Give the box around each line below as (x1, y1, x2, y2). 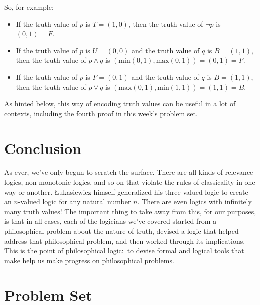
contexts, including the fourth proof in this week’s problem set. (4, 108, 198, 118)
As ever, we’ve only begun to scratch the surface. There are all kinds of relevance (4, 167, 253, 177)
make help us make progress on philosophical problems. (4, 255, 174, 265)
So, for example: (4, 2, 54, 12)
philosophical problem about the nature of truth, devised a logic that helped (4, 226, 239, 236)
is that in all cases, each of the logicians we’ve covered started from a (4, 216, 217, 226)
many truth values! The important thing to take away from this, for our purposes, (4, 206, 256, 216)
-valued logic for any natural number (18, 196, 131, 207)
